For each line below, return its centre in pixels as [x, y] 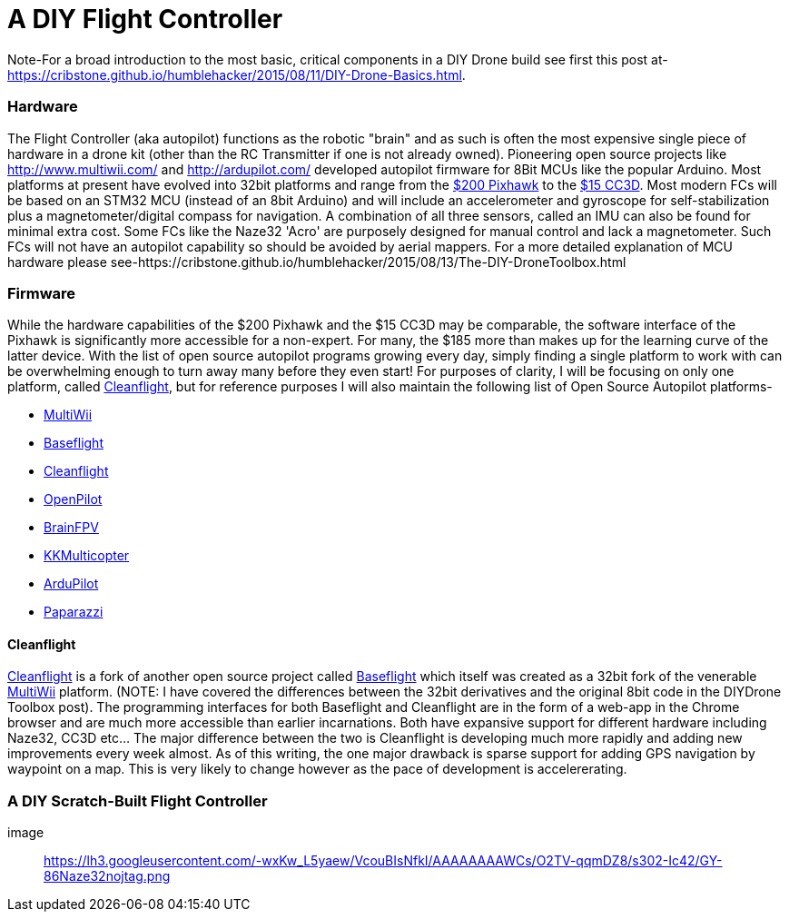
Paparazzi [74, 612]
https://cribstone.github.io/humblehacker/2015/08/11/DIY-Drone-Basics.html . [237, 74]
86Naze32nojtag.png [107, 876]
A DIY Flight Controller [145, 19]
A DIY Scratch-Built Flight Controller [138, 800]
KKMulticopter [87, 556]
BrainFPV [71, 528]
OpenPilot [73, 499]
